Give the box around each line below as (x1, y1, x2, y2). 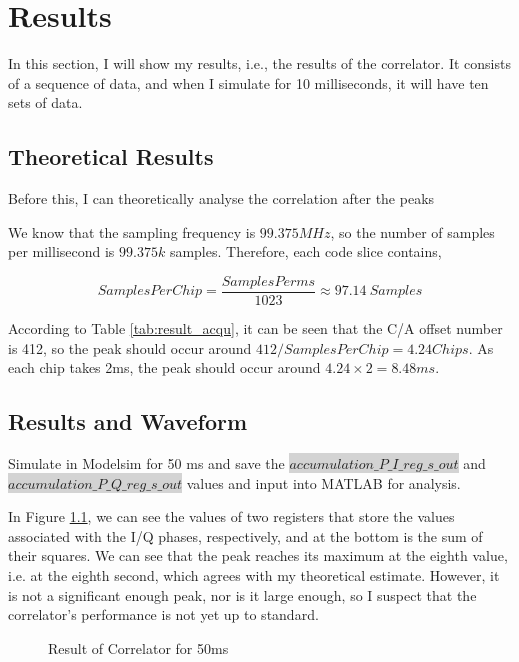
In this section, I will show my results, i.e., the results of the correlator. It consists (8, 53, 511, 74)
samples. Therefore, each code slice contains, (169, 241, 442, 262)
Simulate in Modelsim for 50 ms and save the (8, 452, 285, 473)
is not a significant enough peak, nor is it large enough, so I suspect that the (8, 584, 477, 605)
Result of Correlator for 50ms (48, 637, 229, 658)
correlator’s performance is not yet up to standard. (8, 604, 319, 625)
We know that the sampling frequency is (8, 221, 256, 242)
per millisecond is (8, 241, 115, 262)
